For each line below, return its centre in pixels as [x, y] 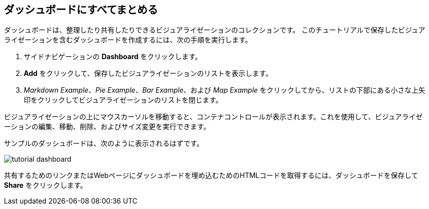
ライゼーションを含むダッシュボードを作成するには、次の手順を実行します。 [128, 40]
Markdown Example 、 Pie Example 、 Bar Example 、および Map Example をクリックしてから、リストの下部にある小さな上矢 [225, 90]
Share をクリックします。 [46, 185]
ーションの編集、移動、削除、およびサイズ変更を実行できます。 [107, 127]
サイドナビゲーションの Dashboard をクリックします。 [113, 57]
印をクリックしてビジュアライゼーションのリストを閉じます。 [123, 100]
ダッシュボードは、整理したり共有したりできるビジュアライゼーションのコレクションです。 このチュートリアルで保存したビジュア [215, 30]
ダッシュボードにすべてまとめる [81, 10]
